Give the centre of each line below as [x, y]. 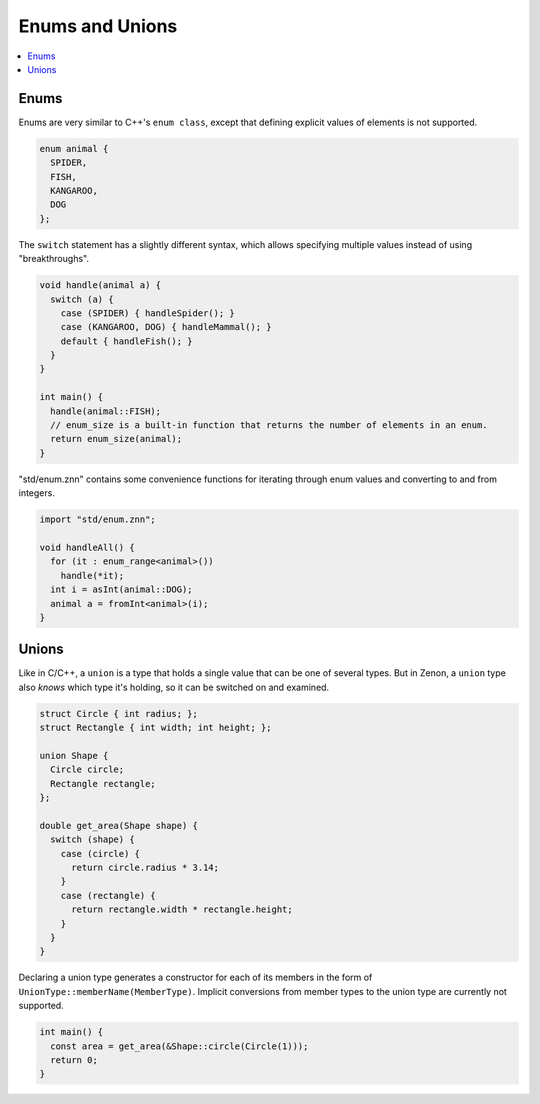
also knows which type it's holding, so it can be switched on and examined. [174, 687]
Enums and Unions [98, 26]
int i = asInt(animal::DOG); [122, 589]
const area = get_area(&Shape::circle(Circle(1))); [179, 1046]
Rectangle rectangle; [103, 783]
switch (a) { [82, 299]
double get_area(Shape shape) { [119, 825]
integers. [36, 493]
